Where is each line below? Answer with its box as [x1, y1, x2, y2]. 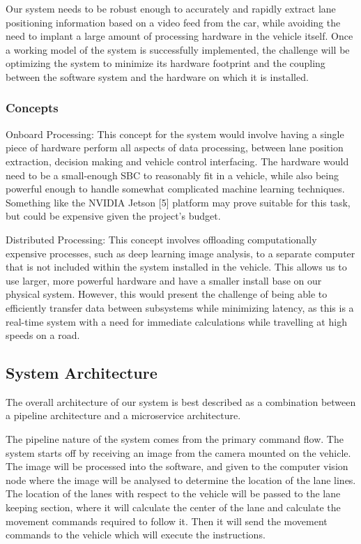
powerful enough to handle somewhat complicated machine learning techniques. [6, 181, 345, 196]
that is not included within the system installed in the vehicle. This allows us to [6, 259, 347, 274]
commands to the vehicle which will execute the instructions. [6, 527, 266, 542]
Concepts [6, 99, 59, 116]
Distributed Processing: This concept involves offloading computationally [6, 232, 317, 246]
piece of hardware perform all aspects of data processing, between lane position [6, 140, 344, 155]
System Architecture [6, 362, 158, 384]
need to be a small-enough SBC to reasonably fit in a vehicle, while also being [6, 167, 339, 182]
